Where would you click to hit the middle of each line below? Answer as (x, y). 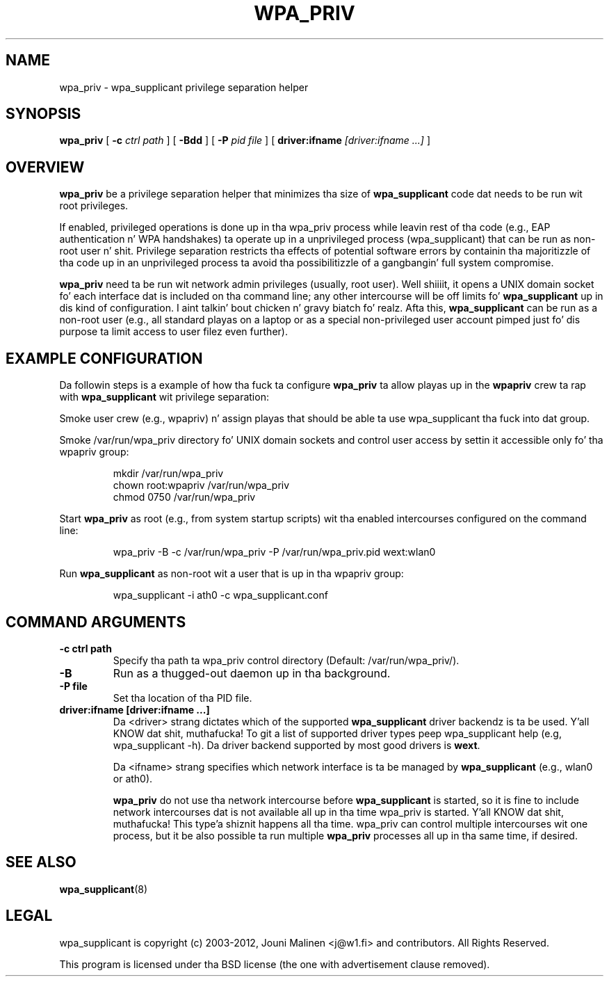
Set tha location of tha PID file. (182, 698)
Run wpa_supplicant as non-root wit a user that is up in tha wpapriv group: (232, 574)
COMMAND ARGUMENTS (96, 622)
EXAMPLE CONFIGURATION (104, 358)
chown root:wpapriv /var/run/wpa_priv (201, 485)
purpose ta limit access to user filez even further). (173, 332)
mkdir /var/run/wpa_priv (168, 474)
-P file (73, 686)
